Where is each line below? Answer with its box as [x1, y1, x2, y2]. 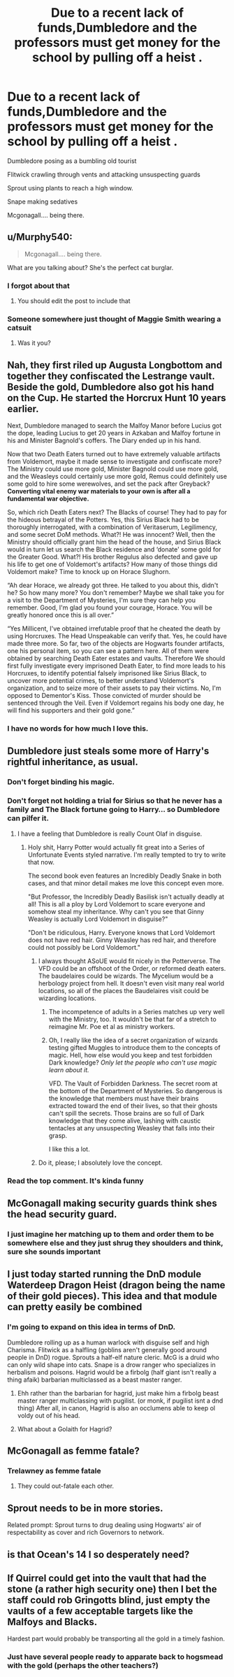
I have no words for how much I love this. [7, 724, 149, 734]
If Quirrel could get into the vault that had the [7, 1572, 207, 1584]
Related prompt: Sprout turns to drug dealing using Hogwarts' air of [7, 1521, 202, 1529]
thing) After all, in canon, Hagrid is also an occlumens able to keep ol [17, 1403, 215, 1412]
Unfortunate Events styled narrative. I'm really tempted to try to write [27, 850, 226, 859]
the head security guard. [7, 1209, 117, 1220]
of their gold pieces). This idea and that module [7, 1290, 218, 1303]
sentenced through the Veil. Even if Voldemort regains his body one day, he [7, 699, 225, 708]
